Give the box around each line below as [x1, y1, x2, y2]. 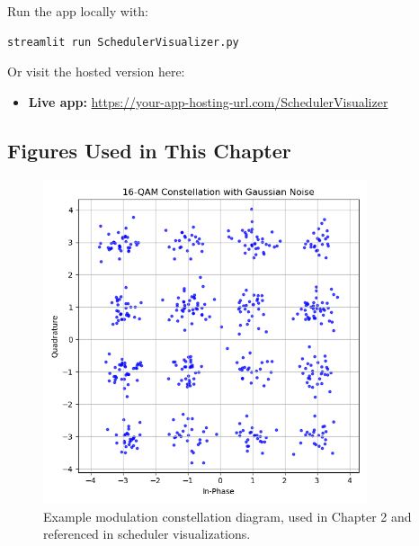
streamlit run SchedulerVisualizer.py [7, 35, 239, 49]
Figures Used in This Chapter [7, 136, 291, 164]
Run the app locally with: [7, 2, 148, 20]
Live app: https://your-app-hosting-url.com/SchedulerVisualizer [28, 92, 388, 111]
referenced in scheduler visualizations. [43, 524, 251, 543]
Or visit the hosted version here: [7, 62, 185, 81]
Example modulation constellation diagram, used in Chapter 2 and [43, 506, 412, 525]
